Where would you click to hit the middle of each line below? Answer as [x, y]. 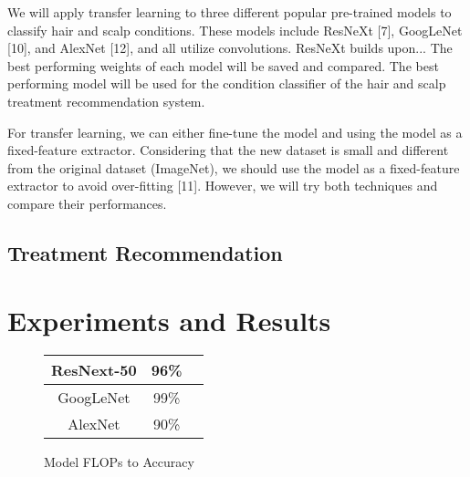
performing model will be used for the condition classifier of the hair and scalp [227, 83]
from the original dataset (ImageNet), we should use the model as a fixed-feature [234, 167]
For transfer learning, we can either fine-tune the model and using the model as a [235, 132]
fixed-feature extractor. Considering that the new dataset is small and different [228, 150]
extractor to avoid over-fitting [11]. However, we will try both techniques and [223, 186]
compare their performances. [87, 203]
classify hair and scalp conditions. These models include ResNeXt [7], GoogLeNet [235, 30]
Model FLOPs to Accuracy [119, 462]
